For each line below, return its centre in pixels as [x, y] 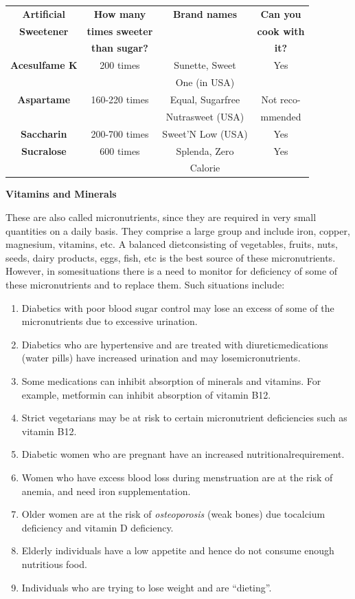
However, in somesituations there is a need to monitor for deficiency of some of [172, 271]
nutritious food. [54, 564]
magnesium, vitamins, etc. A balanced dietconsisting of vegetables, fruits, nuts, [172, 244]
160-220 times [120, 99]
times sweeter [120, 31]
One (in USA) [205, 82]
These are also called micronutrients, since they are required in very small [161, 217]
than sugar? [120, 48]
